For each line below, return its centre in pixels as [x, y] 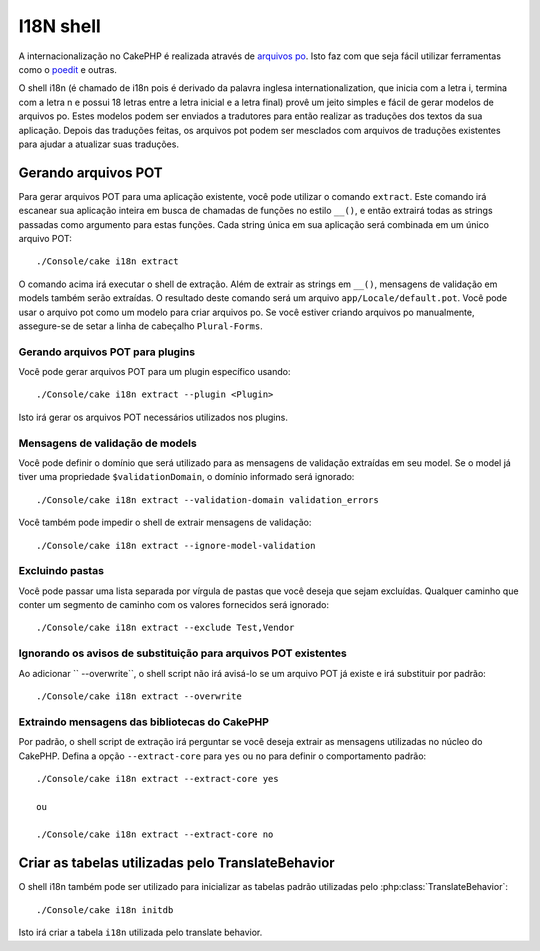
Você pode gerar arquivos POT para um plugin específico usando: [154, 372]
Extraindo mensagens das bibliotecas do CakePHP [144, 722]
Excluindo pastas [61, 571]
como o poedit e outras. [67, 69]
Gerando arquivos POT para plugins [106, 352]
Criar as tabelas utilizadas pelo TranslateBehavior [176, 863]
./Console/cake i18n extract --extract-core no [155, 834]
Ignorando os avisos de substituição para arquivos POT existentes [182, 653]
